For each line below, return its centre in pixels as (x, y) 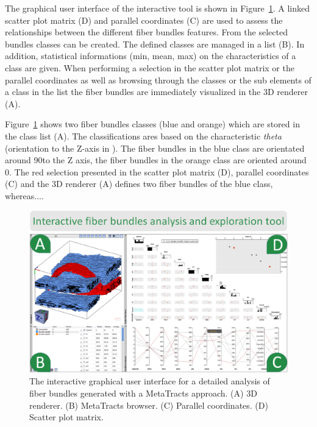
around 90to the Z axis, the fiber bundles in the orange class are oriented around (156, 160)
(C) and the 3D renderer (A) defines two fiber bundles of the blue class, (139, 184)
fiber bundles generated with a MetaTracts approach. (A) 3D (143, 393)
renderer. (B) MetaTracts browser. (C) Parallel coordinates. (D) (149, 405)
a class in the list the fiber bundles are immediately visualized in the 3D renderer (156, 92)
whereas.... (24, 195)
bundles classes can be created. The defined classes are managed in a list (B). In (155, 44)
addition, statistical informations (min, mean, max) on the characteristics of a (151, 56)
